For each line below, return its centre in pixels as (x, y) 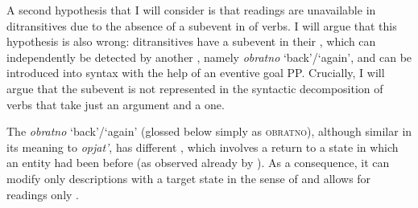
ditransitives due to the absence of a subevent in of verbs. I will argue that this (202, 25)
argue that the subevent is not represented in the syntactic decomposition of (195, 88)
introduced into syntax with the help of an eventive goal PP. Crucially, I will (196, 73)
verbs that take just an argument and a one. (116, 104)
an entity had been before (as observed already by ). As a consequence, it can (198, 163)
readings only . (43, 194)
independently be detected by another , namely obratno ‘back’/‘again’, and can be (209, 57)
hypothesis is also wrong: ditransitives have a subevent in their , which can (191, 41)
